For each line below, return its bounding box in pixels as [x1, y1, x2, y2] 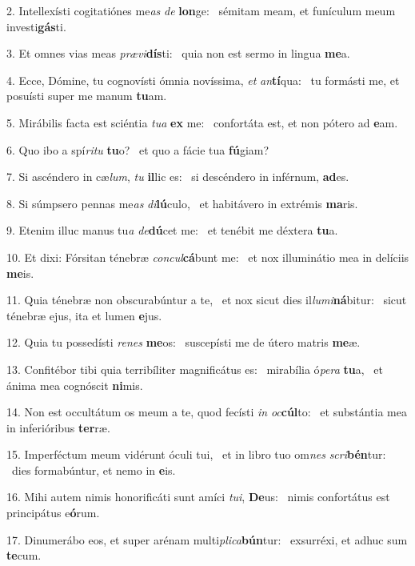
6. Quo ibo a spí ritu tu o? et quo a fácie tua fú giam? [6, 141, 269, 158]
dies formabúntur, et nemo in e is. [11, 461, 176, 478]
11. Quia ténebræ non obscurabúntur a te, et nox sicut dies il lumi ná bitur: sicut [6, 291, 407, 308]
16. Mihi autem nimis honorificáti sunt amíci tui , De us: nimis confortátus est [6, 488, 390, 505]
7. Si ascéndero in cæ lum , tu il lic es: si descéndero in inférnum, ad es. [6, 168, 349, 185]
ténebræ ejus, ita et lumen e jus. [6, 307, 162, 323]
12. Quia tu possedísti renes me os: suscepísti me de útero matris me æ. [6, 334, 361, 351]
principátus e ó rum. [6, 504, 100, 521]
